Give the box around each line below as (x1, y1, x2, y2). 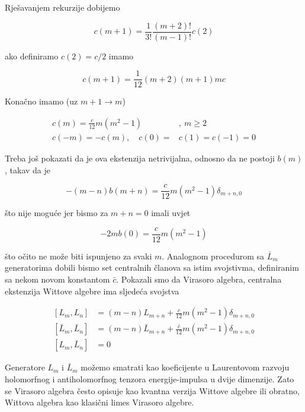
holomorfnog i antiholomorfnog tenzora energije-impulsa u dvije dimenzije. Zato (5, 372, 294, 385)
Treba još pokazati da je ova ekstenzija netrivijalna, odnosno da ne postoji (5, 151, 275, 164)
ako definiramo (5, 49, 59, 62)
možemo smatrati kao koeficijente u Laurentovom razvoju (81, 361, 290, 373)
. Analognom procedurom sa (162, 249, 265, 262)
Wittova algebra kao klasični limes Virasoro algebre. (5, 396, 194, 408)
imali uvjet (151, 207, 191, 219)
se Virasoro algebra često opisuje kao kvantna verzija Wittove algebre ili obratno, (5, 384, 300, 397)
